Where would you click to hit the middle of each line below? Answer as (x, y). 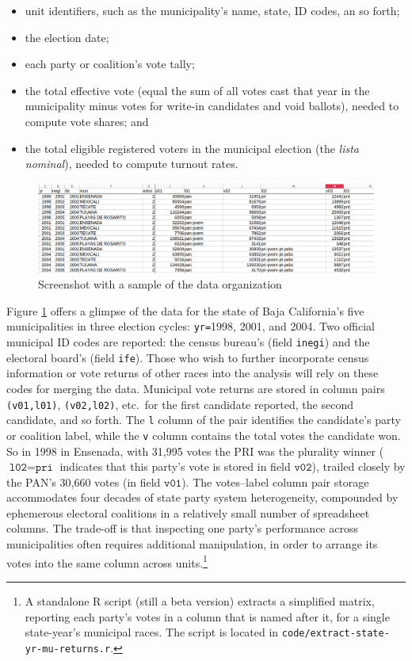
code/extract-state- (336, 634)
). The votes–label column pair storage (275, 481)
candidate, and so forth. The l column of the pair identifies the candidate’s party (204, 420)
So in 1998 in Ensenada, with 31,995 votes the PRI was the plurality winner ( (195, 451)
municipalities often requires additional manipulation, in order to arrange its (192, 544)
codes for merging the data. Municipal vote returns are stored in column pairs (196, 388)
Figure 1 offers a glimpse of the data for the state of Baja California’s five (185, 310)
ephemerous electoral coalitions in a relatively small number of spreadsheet (188, 512)
